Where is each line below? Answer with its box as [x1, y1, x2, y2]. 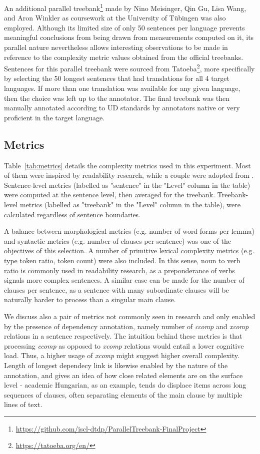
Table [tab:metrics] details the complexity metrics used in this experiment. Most [4, 160, 251, 170]
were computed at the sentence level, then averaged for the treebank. [4, 189, 215, 200]
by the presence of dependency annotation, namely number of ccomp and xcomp [4, 321, 249, 331]
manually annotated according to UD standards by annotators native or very [4, 102, 240, 113]
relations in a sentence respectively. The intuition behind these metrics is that [4, 331, 242, 341]
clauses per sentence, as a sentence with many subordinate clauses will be [4, 284, 229, 295]
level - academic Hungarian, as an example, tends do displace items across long [4, 380, 246, 390]
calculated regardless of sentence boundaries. [4, 209, 141, 219]
